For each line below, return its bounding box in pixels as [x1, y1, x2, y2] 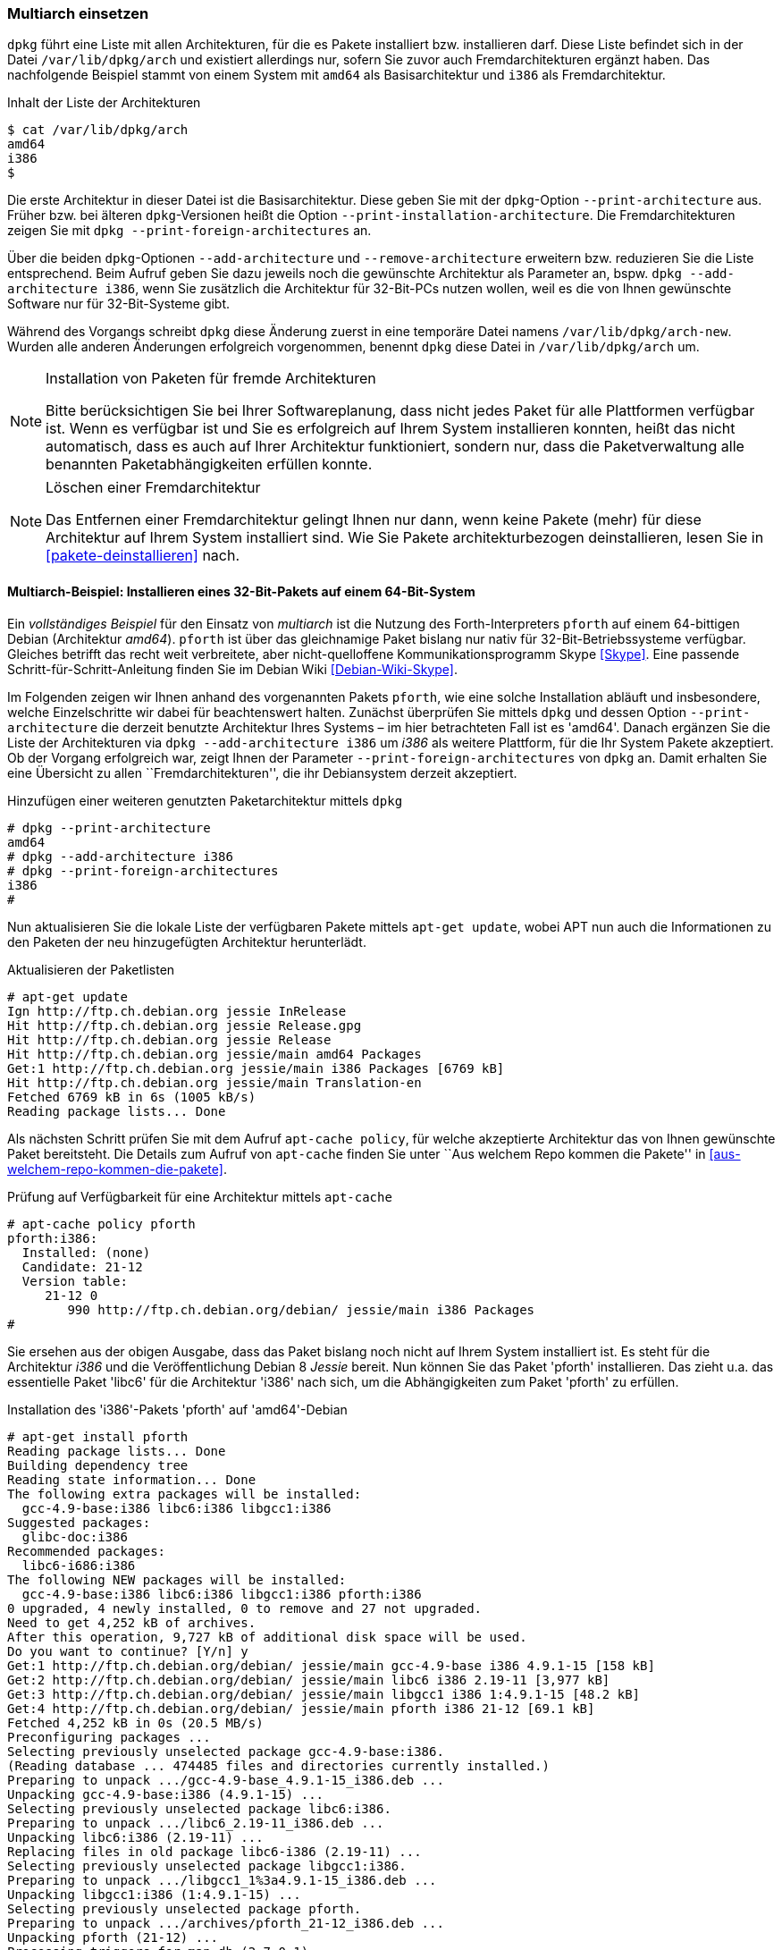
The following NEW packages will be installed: [7, 1572, 347, 1587]
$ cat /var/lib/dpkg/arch [7, 122, 189, 138]
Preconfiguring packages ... [7, 1729, 211, 1744]
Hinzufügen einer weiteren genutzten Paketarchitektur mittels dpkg [7, 792, 403, 808]
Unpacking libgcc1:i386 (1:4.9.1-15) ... [7, 1887, 301, 1902]
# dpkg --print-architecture [7, 820, 211, 835]
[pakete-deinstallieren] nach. [46, 546, 240, 565]
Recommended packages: [7, 1543, 166, 1558]
